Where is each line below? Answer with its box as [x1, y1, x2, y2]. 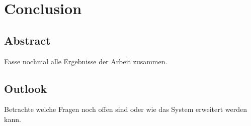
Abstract [4, 32, 51, 48]
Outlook [4, 80, 47, 96]
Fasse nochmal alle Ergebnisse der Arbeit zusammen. [4, 56, 168, 66]
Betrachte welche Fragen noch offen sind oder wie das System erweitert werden [4, 104, 247, 114]
